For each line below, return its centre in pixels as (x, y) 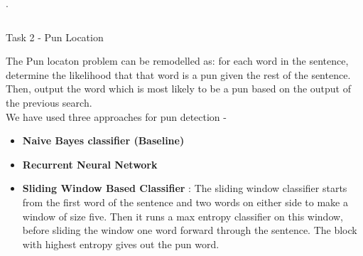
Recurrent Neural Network (90, 164)
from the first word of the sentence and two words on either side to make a (185, 202)
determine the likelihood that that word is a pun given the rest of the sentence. (178, 74)
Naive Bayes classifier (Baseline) (103, 140)
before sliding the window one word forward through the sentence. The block (190, 230)
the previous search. (49, 102)
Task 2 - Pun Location (55, 37)
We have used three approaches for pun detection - (116, 116)
